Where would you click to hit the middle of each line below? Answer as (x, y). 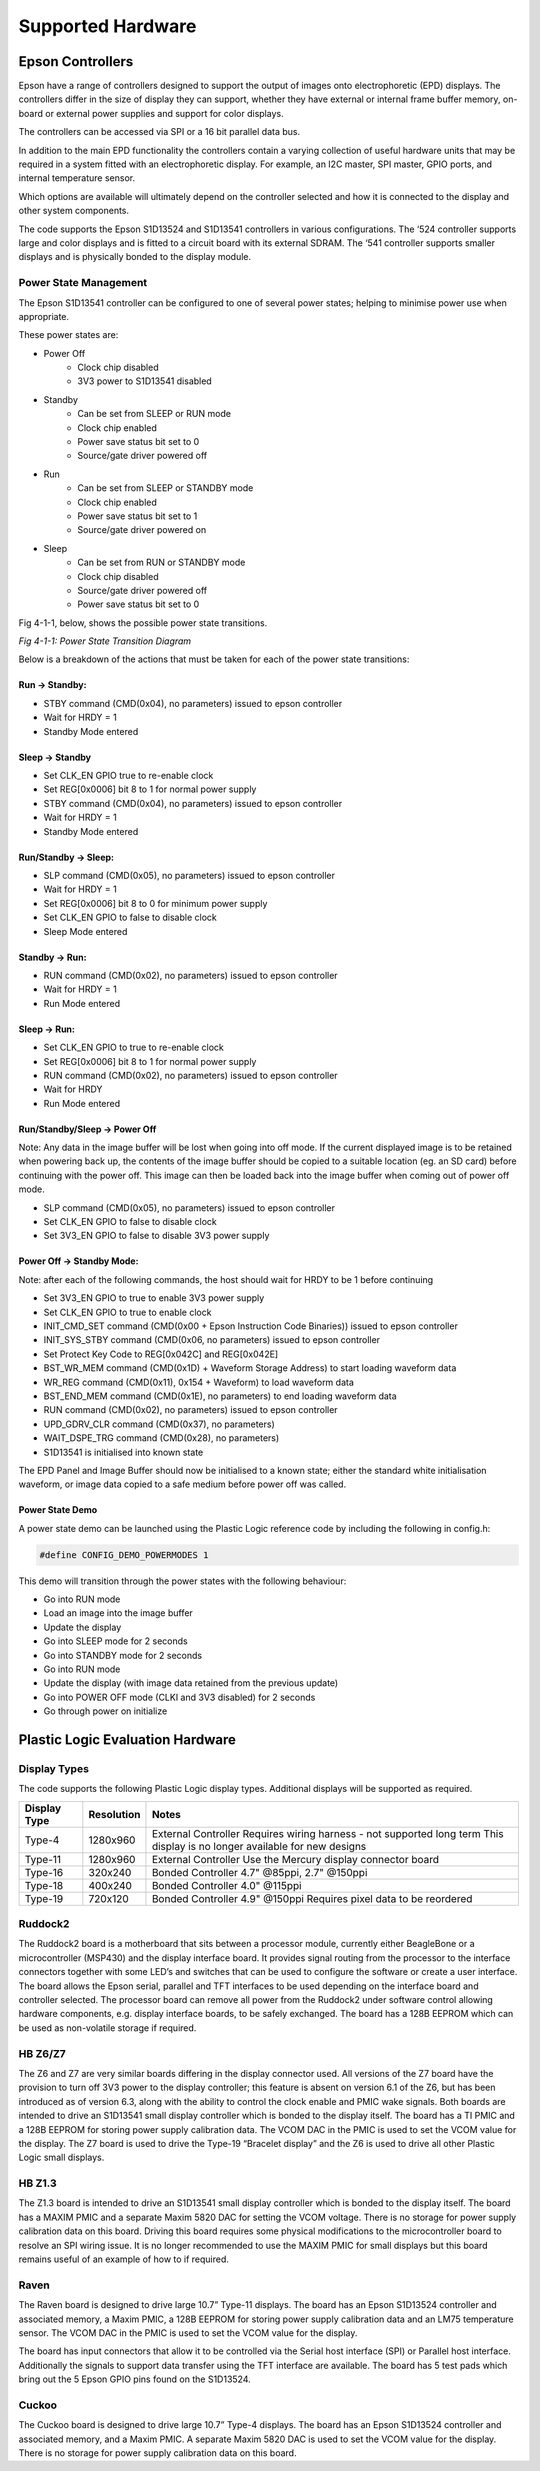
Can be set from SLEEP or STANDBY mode (165, 488)
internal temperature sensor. (76, 178)
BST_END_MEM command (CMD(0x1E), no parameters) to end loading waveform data (220, 1396)
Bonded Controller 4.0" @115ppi (226, 1885)
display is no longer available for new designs (259, 1846)
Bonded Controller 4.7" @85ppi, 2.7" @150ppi (259, 1872)
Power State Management (83, 283)
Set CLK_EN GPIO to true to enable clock (127, 1312)
